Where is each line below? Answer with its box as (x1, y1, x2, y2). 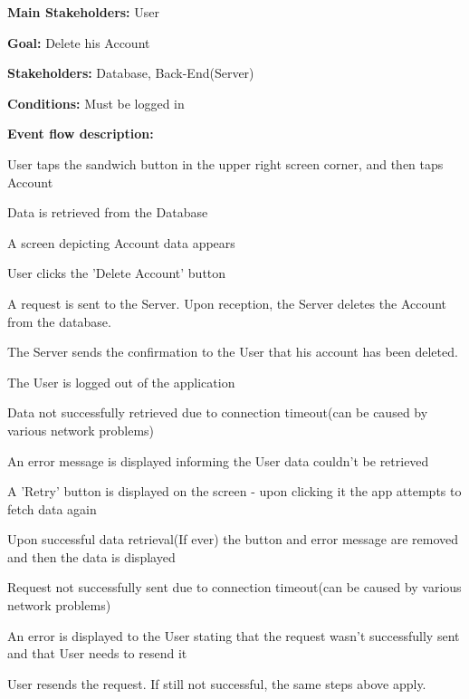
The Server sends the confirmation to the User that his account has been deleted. (7, 342, 458, 361)
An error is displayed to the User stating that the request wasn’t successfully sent (7, 626, 460, 645)
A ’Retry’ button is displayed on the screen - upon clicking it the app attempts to (7, 482, 462, 501)
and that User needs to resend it (7, 644, 187, 663)
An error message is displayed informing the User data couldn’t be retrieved (7, 451, 429, 470)
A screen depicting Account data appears (7, 233, 235, 252)
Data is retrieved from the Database (7, 203, 208, 222)
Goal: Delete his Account (7, 33, 150, 52)
